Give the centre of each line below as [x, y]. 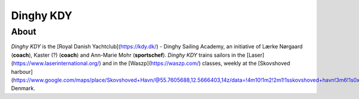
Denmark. [23, 88]
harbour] [22, 72]
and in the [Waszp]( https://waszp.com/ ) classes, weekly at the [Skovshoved [196, 63]
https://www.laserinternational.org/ [56, 63]
